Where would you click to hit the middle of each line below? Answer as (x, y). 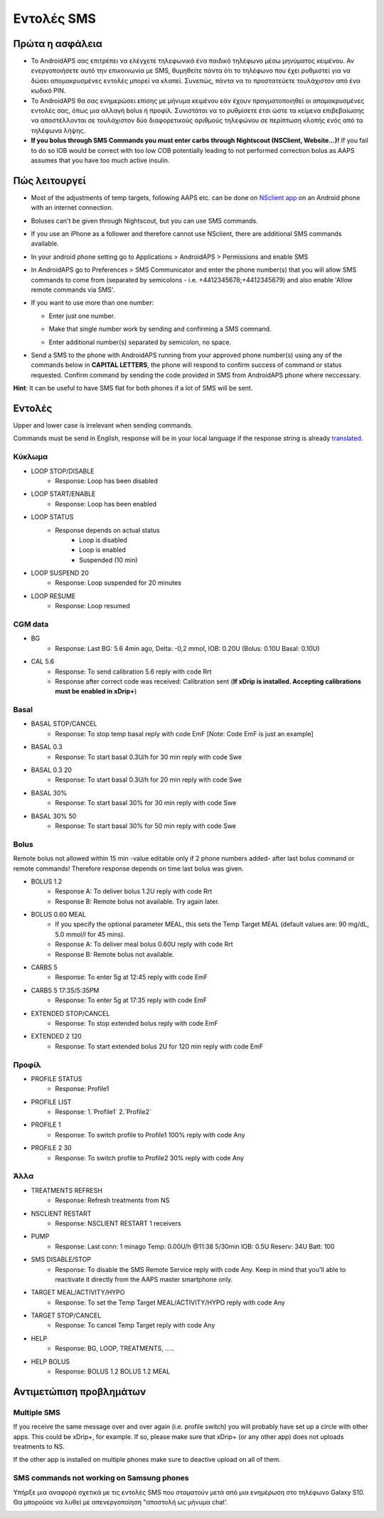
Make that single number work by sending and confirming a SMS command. (160, 329)
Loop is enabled (102, 550)
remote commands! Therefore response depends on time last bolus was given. (129, 869)
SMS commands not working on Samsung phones (101, 1478)
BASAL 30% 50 (54, 816)
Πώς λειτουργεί (49, 180)
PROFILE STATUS (57, 1078)
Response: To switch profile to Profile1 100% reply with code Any (150, 1135)
